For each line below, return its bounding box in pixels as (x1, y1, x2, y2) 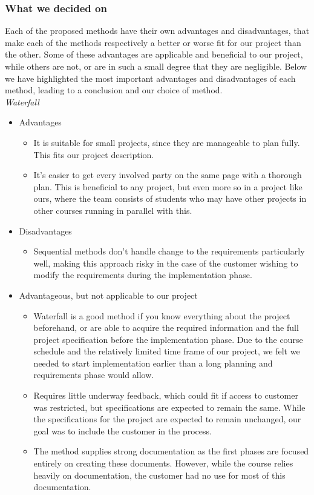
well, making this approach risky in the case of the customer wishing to (33, 256, 298, 269)
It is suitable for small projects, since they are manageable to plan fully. (33, 136, 300, 148)
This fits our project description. (33, 148, 154, 161)
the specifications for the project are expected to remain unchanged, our (33, 413, 301, 425)
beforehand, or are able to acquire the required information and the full (33, 321, 299, 334)
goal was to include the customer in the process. (33, 424, 212, 437)
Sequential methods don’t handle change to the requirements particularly (33, 245, 305, 257)
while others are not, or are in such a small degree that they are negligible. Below (5, 60, 307, 72)
